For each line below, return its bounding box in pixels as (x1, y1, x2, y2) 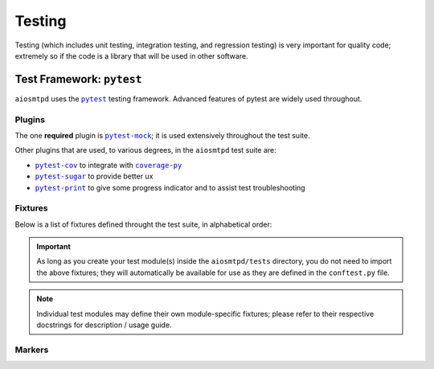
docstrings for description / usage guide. (36, 320, 172, 330)
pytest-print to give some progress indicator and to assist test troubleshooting (35, 182, 305, 192)
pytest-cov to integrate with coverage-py (35, 160, 182, 170)
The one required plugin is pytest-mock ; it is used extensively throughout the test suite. (14, 130, 310, 140)
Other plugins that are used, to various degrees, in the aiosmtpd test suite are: (14, 146, 276, 155)
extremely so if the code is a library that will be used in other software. (14, 51, 248, 60)
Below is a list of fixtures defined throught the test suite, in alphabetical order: (14, 219, 272, 229)
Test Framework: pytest (14, 72, 142, 86)
